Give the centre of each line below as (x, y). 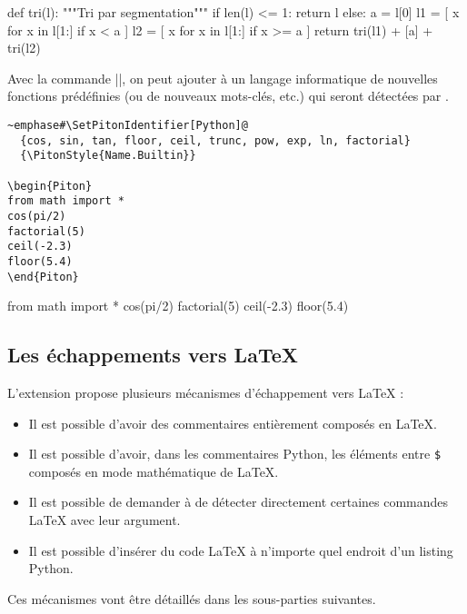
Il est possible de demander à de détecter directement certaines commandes (238, 502)
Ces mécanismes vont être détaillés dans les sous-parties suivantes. (192, 598)
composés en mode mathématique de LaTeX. (154, 471)
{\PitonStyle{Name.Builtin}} (108, 156)
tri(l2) (24, 48)
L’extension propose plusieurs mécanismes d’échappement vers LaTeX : (206, 392)
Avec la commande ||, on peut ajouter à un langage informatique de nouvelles (223, 78)
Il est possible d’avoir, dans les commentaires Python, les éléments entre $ (235, 454)
